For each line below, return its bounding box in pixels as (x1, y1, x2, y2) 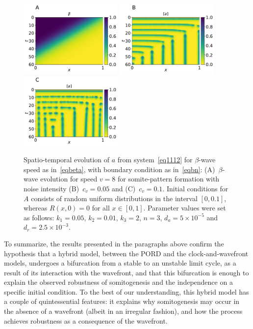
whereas (24, 203, 48, 213)
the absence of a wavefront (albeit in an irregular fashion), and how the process (4, 306, 243, 316)
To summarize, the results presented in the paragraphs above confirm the (4, 238, 224, 248)
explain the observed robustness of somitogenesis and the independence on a (4, 277, 233, 287)
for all (92, 203, 110, 213)
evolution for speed (40, 174, 98, 184)
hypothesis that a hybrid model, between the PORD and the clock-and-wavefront (4, 248, 249, 258)
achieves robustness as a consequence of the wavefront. (4, 315, 168, 326)
